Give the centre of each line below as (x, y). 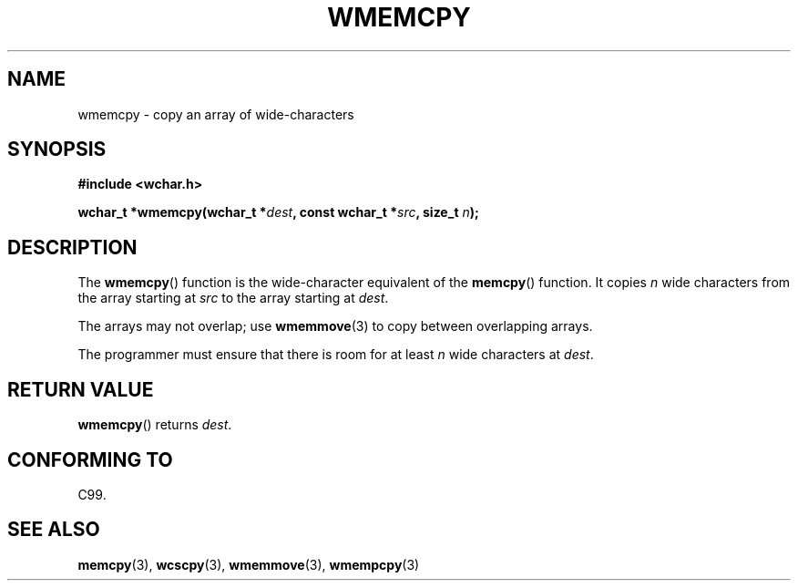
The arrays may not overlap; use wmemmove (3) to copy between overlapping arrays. (335, 326)
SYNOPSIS (57, 150)
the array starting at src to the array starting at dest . (233, 298)
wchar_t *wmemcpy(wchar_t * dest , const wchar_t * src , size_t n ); (278, 212)
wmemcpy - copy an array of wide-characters (216, 114)
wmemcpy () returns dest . (155, 425)
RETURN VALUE (81, 389)
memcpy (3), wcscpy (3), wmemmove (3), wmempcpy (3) (249, 564)
